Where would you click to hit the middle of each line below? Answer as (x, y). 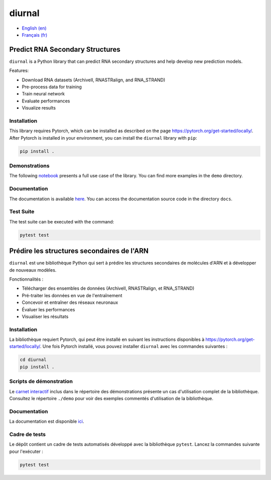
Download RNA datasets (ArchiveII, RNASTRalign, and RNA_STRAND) (94, 80)
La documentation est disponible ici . (47, 421)
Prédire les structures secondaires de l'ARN (79, 251)
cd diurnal (33, 360)
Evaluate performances (46, 101)
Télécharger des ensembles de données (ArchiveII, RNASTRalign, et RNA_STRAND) (108, 288)
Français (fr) (35, 35)
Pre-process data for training (52, 87)
